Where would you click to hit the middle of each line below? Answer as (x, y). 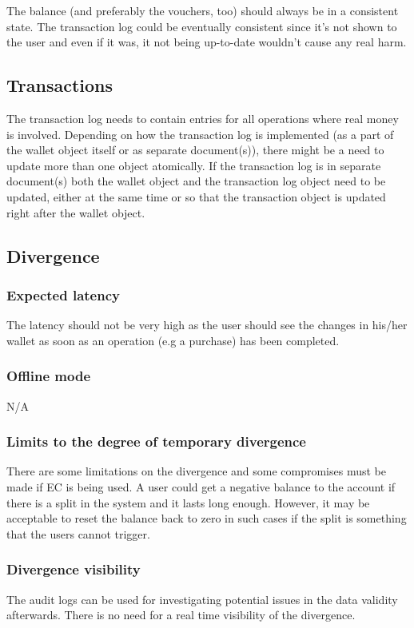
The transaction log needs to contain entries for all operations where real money (203, 118)
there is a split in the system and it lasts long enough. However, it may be (188, 502)
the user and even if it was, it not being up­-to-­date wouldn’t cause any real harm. (207, 42)
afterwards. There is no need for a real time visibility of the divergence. (181, 615)
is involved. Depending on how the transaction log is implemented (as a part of (200, 134)
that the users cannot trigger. (78, 533)
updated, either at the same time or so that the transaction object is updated (196, 196)
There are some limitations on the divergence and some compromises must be (196, 471)
